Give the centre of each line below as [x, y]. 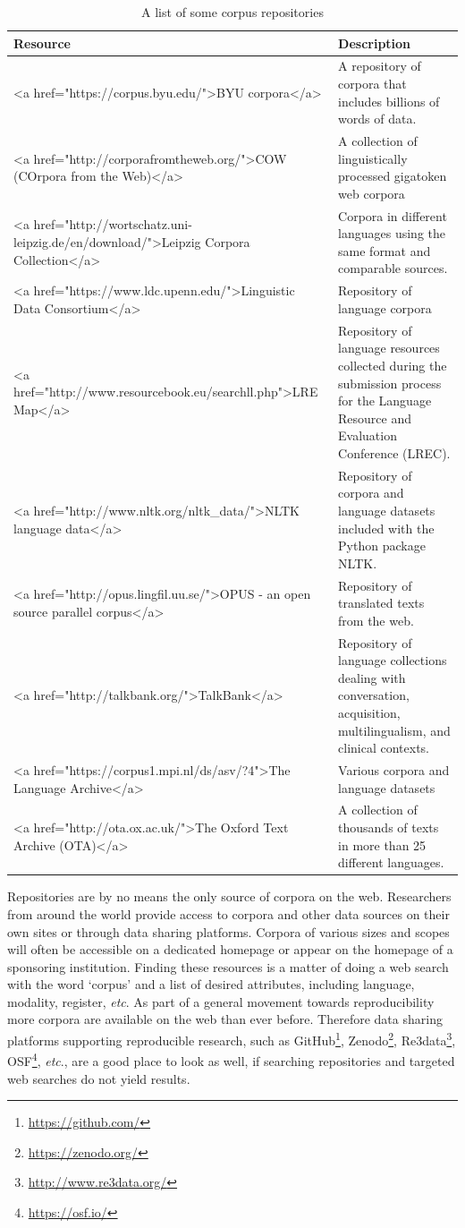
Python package [382, 546]
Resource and [375, 418]
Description [375, 43]
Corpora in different [393, 215]
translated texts [381, 603]
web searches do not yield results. [99, 1078]
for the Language [385, 401]
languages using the [392, 233]
